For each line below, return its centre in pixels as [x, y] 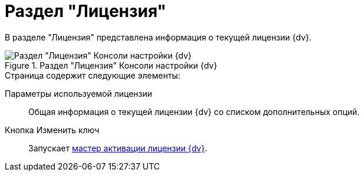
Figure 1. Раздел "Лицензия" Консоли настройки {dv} [111, 65]
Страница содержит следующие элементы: [93, 75]
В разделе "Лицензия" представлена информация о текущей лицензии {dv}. [158, 37]
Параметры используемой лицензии [79, 93]
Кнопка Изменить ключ [52, 130]
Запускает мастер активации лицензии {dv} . [118, 148]
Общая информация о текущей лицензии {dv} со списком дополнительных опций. [194, 111]
